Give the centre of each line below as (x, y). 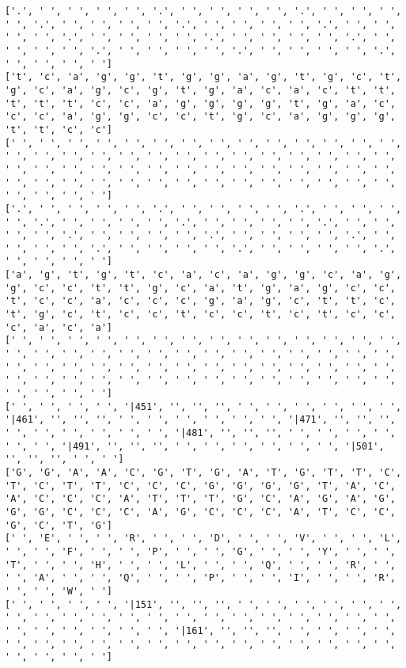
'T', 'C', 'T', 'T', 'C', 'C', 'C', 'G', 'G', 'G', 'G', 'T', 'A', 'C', (200, 486)
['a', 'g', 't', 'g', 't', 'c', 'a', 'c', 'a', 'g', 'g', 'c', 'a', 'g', (203, 275)
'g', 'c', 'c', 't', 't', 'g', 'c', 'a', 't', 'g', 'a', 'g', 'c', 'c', (200, 288)
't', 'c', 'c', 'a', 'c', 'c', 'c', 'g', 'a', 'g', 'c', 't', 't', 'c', (200, 301)
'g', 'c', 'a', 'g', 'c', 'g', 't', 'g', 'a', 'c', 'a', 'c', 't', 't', (200, 90)
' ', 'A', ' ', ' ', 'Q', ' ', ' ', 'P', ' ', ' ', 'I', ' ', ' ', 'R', (200, 578)
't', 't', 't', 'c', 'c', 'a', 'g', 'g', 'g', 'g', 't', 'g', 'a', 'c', (200, 103)
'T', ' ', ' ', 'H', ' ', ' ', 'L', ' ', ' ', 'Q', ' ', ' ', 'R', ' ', (200, 565)
